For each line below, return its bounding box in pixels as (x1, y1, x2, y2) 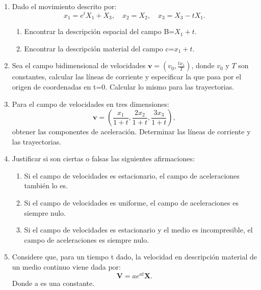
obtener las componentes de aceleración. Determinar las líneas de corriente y (12, 126, 251, 137)
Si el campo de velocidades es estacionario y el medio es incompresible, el (24, 224, 253, 235)
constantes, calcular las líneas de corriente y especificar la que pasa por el (12, 71, 242, 82)
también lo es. (24, 180, 68, 191)
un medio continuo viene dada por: (12, 262, 121, 272)
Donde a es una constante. (12, 277, 95, 288)
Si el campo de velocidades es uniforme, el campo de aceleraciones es (24, 197, 239, 208)
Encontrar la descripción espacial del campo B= (24, 26, 175, 37)
